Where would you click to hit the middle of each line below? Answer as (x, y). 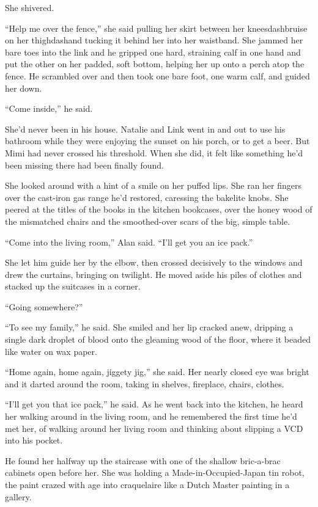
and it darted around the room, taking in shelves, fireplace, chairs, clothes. (145, 383)
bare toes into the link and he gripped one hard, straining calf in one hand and (153, 52)
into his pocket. (34, 440)
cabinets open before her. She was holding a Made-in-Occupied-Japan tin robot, (155, 472)
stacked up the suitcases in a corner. (73, 286)
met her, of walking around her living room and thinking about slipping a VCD (154, 428)
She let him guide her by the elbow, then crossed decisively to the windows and (154, 262)
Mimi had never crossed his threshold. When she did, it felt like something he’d (154, 152)
